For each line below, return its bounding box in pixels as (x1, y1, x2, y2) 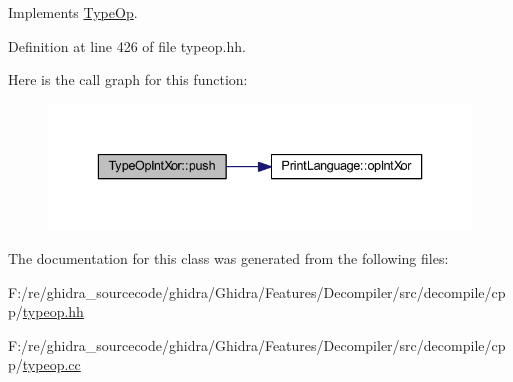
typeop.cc (22, 354, 81, 375)
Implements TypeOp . (8, 2, 138, 22)
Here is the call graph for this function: (8, 69, 248, 90)
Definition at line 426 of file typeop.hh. (8, 35, 246, 56)
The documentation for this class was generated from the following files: (8, 247, 449, 268)
